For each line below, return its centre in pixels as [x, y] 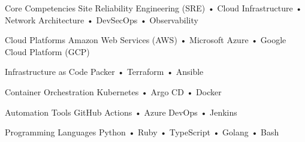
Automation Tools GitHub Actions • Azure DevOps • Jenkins [121, 112]
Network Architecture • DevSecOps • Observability [102, 19]
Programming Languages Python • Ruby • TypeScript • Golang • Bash [142, 132]
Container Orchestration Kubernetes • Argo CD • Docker [113, 91]
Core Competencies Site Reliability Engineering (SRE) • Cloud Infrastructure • [154, 8]
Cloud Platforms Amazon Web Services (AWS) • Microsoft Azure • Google [146, 40]
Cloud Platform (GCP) [47, 51]
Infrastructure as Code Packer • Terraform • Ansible [104, 72]
